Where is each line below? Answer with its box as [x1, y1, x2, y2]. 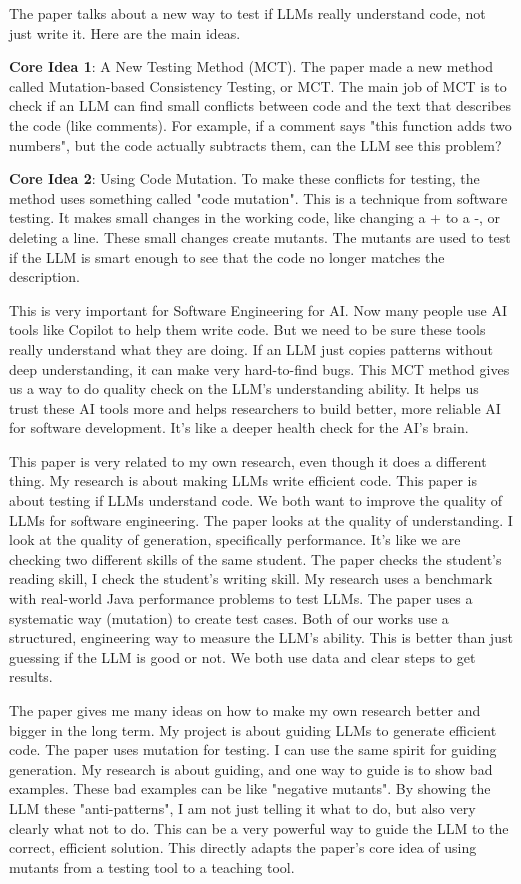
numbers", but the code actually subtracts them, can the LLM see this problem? [9, 134, 502, 155]
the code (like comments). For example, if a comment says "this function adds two [9, 114, 512, 135]
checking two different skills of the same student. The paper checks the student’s [9, 548, 502, 569]
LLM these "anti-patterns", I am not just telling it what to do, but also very [9, 797, 476, 818]
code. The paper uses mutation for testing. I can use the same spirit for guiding [9, 739, 497, 760]
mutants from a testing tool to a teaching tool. [9, 856, 295, 877]
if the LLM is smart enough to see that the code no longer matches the [9, 246, 445, 267]
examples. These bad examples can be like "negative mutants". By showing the [9, 778, 491, 799]
